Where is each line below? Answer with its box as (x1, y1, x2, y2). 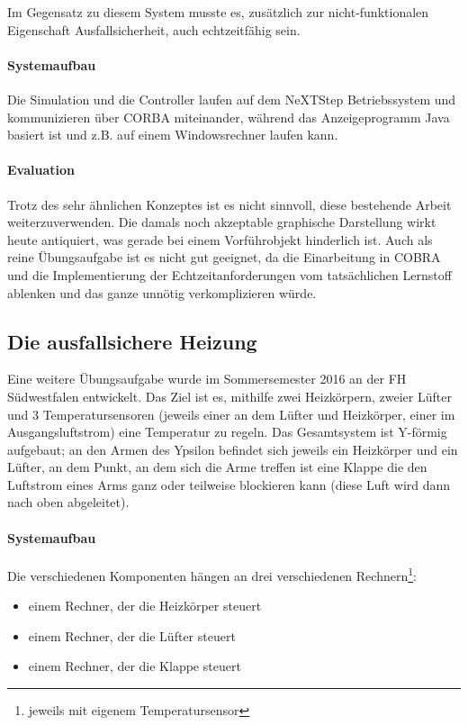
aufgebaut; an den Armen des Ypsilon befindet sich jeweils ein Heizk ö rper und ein (7, 440, 458, 458)
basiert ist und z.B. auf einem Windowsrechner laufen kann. (7, 125, 338, 144)
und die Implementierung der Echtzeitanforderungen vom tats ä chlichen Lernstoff (7, 265, 452, 284)
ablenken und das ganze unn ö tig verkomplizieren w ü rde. (7, 283, 317, 302)
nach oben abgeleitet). (7, 493, 130, 512)
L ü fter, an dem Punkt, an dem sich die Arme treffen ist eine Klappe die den (7, 458, 427, 476)
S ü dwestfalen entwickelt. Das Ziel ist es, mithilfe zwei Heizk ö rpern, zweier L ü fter (7, 386, 452, 405)
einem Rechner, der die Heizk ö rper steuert (28, 596, 262, 615)
